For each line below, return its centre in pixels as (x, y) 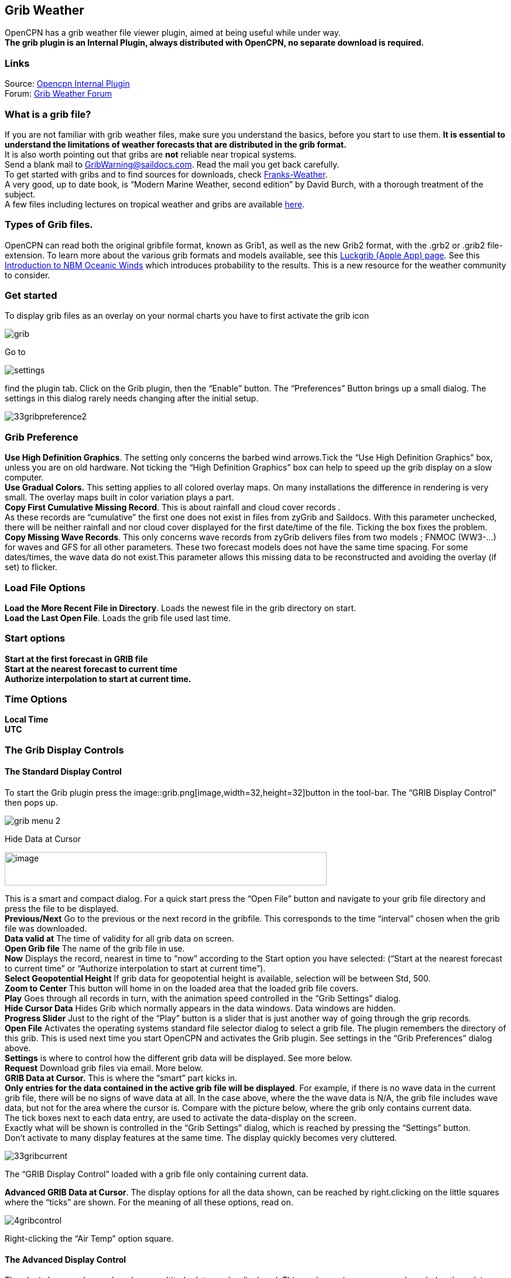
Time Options (36, 699)
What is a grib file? (48, 114)
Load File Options (45, 587)
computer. (24, 478)
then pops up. (31, 803)
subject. (20, 194)
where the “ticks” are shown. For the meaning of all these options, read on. (149, 1202)
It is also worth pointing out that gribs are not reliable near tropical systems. (151, 154)
